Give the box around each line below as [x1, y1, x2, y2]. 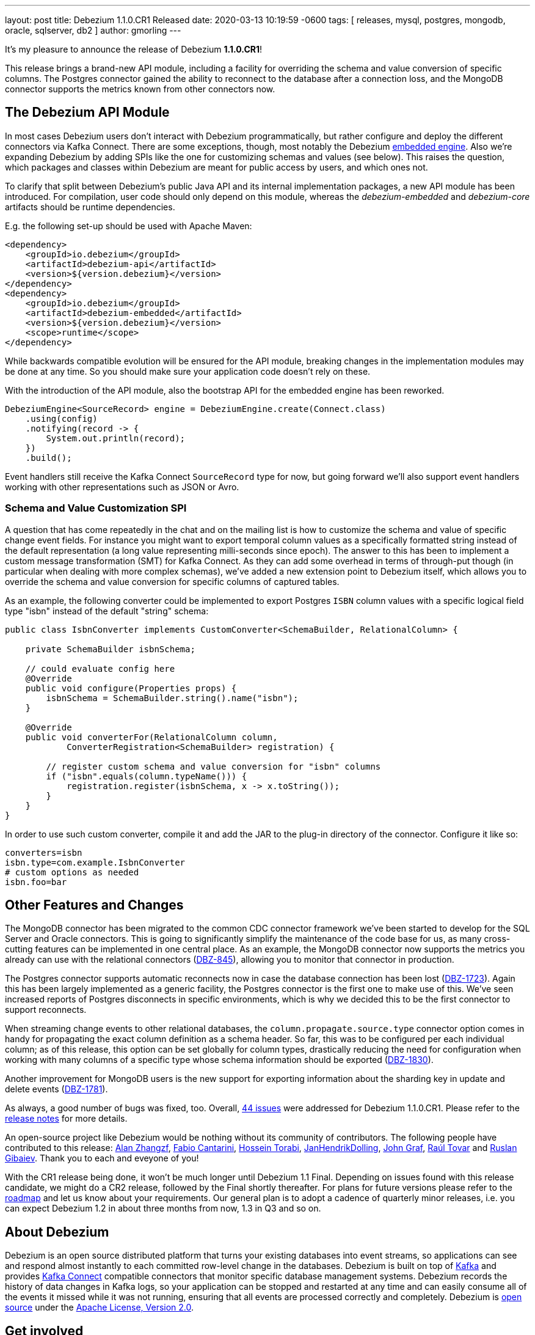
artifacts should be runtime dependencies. [5, 201, 175, 212]
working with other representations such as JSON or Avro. [5, 481, 239, 492]
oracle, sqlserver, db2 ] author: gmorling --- [5, 25, 181, 35]
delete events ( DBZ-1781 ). [5, 1084, 108, 1095]
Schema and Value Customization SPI [5, 502, 187, 515]
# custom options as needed [5, 867, 139, 877]
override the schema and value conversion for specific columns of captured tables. [5, 576, 340, 587]
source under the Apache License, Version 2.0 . [5, 1302, 194, 1313]
